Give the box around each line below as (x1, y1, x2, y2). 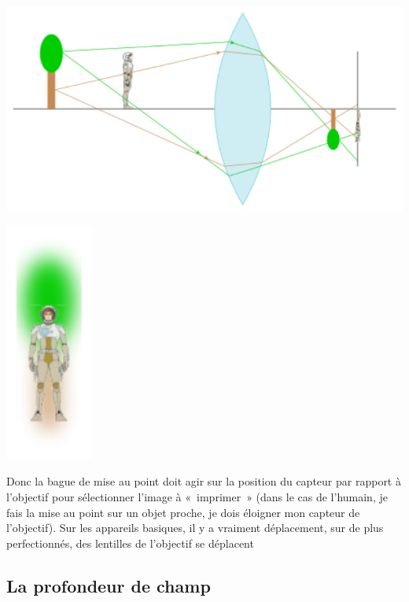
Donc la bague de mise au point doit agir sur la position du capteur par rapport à (6, 473, 401, 489)
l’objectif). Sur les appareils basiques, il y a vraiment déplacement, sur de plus (6, 519, 384, 536)
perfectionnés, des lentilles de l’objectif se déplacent (6, 534, 254, 551)
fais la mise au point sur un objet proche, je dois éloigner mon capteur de (6, 504, 360, 520)
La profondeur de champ (6, 573, 211, 597)
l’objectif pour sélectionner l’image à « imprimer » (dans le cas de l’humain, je (6, 489, 388, 505)
